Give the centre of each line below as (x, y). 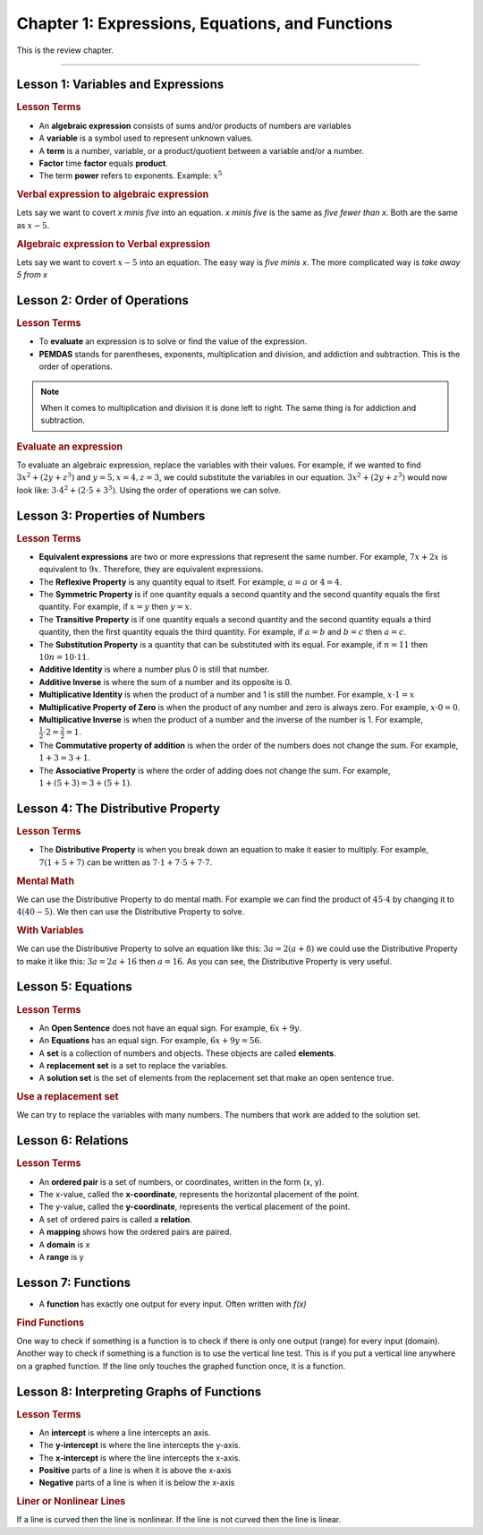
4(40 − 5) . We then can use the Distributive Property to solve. (131, 912)
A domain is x (64, 1244)
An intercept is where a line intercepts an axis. (125, 1432)
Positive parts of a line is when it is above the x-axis (135, 1471)
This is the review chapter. (65, 50)
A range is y (61, 1256)
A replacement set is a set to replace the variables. (133, 1066)
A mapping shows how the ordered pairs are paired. (136, 1232)
